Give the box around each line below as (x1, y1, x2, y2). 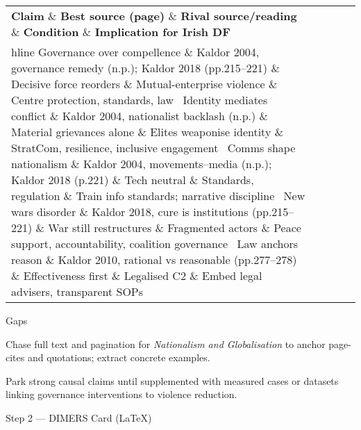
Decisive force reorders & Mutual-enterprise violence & (11, 76, 278, 92)
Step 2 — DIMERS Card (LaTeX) (6, 410, 152, 424)
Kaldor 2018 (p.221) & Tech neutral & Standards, (11, 172, 254, 188)
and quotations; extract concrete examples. (27, 350, 210, 365)
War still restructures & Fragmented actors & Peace (48, 220, 301, 235)
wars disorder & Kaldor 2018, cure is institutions (11, 204, 249, 220)
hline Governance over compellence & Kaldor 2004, (11, 44, 260, 60)
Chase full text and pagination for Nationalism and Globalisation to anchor (6, 336, 326, 351)
